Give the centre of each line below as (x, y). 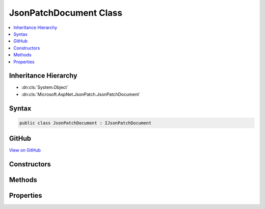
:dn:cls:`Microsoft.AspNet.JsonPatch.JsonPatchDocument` (81, 94)
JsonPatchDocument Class (66, 13)
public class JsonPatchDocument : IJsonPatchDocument (85, 123)
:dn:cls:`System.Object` (45, 87)
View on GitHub (25, 150)
